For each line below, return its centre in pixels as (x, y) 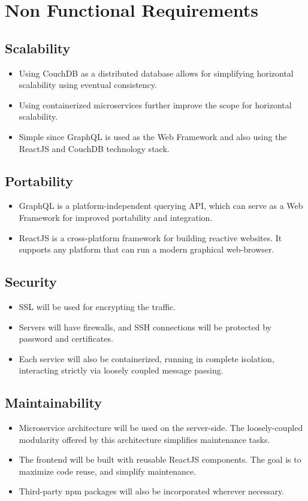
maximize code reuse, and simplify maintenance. (108, 471)
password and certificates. (66, 338)
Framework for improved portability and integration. (116, 217)
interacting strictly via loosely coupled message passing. (121, 370)
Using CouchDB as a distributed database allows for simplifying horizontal (156, 73)
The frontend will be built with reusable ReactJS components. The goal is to (160, 459)
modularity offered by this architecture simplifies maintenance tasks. (144, 439)
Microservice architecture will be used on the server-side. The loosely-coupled (161, 428)
